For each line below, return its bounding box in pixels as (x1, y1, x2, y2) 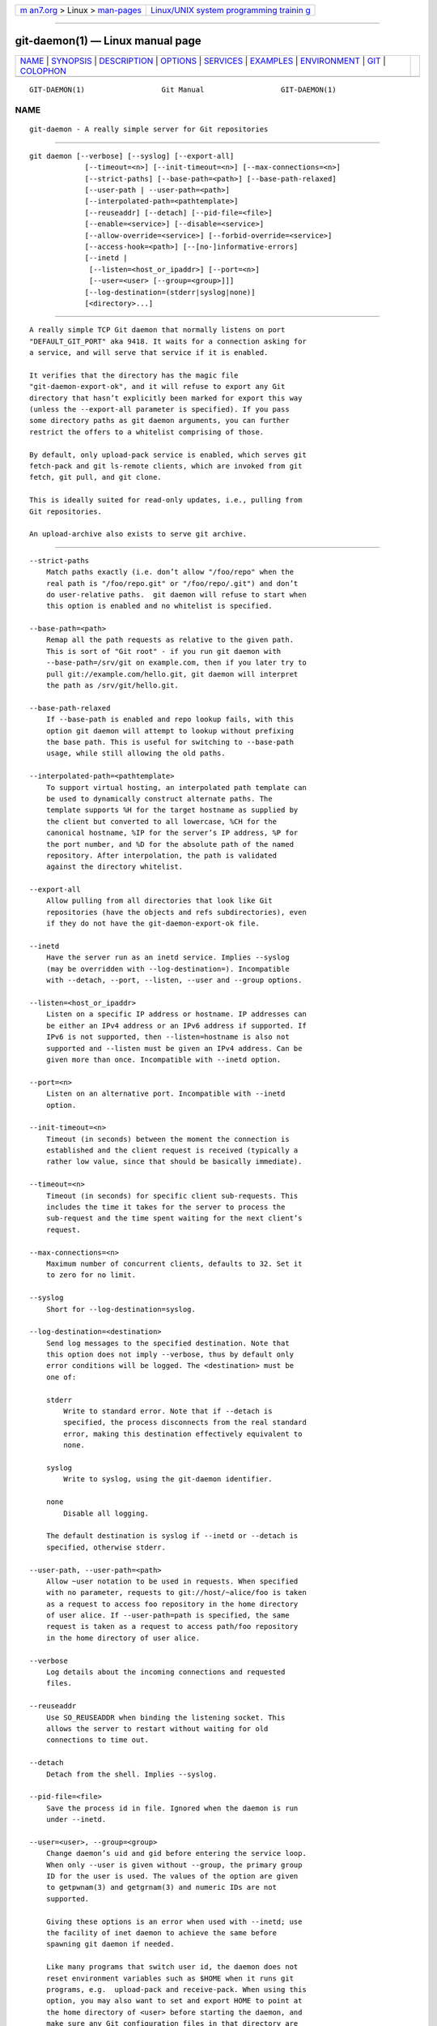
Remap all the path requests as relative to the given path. (45, 635, 295, 644)
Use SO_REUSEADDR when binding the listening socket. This (45, 1712, 286, 1722)
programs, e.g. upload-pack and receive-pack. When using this (45, 1985, 307, 1994)
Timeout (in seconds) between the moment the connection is (45, 1135, 291, 1143)
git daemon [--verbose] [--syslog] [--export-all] (29, 151, 235, 160)
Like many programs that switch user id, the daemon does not (45, 1962, 299, 1972)
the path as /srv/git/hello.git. (45, 681, 180, 690)
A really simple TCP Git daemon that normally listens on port (29, 325, 286, 335)
